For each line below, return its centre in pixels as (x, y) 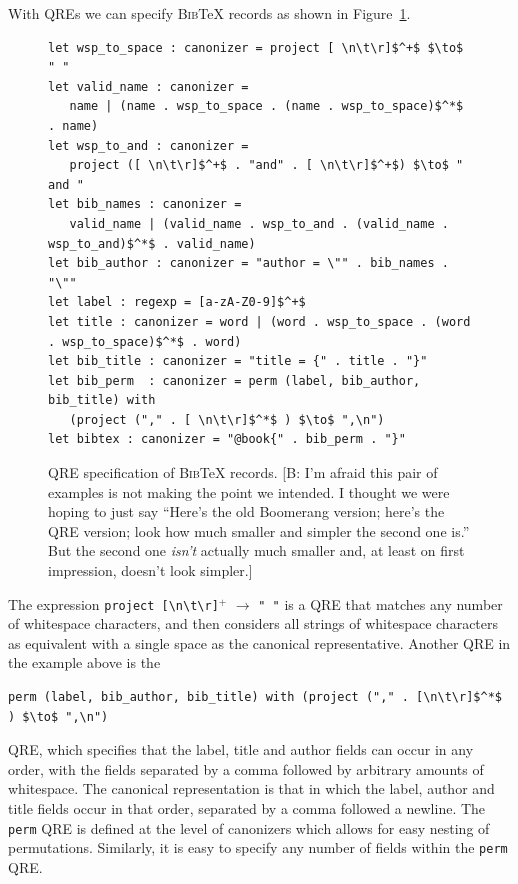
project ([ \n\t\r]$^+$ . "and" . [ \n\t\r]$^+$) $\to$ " (266, 165)
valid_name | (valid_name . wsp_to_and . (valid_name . (259, 223)
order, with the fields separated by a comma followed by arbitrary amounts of (246, 768)
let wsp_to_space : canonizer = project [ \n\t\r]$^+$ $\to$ (256, 47)
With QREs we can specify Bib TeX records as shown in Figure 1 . (209, 13)
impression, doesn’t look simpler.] (150, 570)
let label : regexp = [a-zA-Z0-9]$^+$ (177, 302)
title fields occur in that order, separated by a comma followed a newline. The (247, 808)
